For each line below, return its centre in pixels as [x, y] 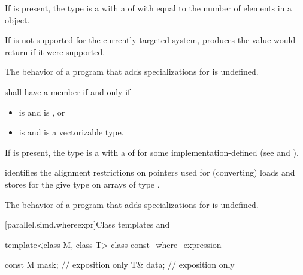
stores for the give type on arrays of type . [82, 184]
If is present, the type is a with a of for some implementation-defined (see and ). [152, 152]
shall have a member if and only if [68, 91]
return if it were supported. [55, 51]
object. [17, 19]
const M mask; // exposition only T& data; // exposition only [120, 265]
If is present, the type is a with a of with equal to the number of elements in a [149, 8]
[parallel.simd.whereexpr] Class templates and [87, 224]
